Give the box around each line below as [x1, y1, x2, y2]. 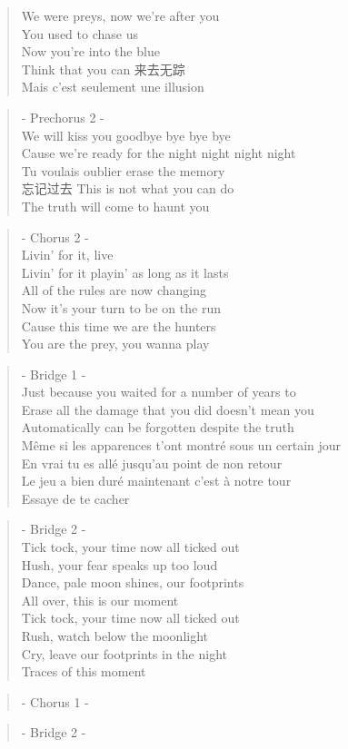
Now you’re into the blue [21, 42, 160, 61]
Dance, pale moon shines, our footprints [21, 573, 244, 592]
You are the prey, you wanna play [21, 334, 210, 353]
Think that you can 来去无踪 [21, 59, 185, 78]
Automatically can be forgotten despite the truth [21, 418, 294, 437]
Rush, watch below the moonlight [21, 626, 209, 645]
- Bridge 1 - [21, 364, 86, 383]
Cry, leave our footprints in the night [21, 644, 227, 663]
